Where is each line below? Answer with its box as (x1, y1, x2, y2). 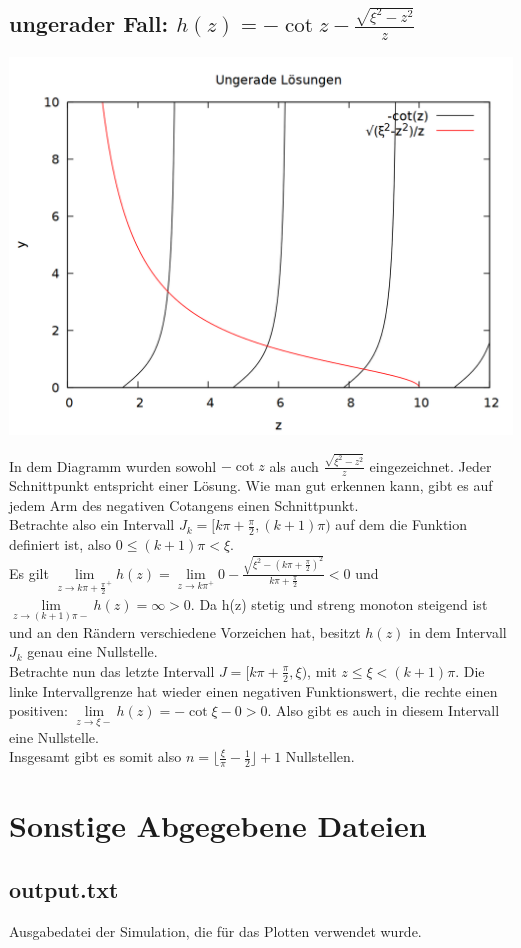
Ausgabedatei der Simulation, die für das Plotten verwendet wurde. (9, 920, 422, 941)
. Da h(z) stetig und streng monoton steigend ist (190, 593, 488, 614)
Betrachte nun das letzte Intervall (9, 660, 215, 681)
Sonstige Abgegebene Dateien (9, 805, 427, 846)
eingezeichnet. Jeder (369, 455, 492, 476)
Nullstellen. (285, 746, 355, 767)
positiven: (9, 700, 68, 721)
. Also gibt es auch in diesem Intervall (267, 700, 500, 721)
